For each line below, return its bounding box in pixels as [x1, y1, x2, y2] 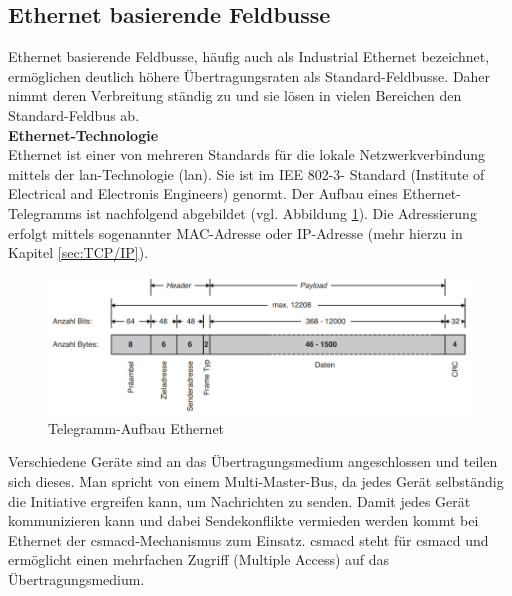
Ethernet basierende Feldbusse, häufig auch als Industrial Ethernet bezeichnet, [8, 46, 490, 67]
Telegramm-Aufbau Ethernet [48, 417, 225, 438]
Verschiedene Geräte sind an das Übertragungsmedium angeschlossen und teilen [8, 451, 498, 472]
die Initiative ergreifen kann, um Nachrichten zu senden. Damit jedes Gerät [8, 490, 471, 511]
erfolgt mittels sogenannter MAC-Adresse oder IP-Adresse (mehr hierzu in [8, 222, 463, 243]
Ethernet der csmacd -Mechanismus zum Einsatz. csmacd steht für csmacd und [8, 529, 489, 550]
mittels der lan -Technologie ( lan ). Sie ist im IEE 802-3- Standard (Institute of [8, 163, 485, 184]
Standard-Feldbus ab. [8, 104, 140, 125]
